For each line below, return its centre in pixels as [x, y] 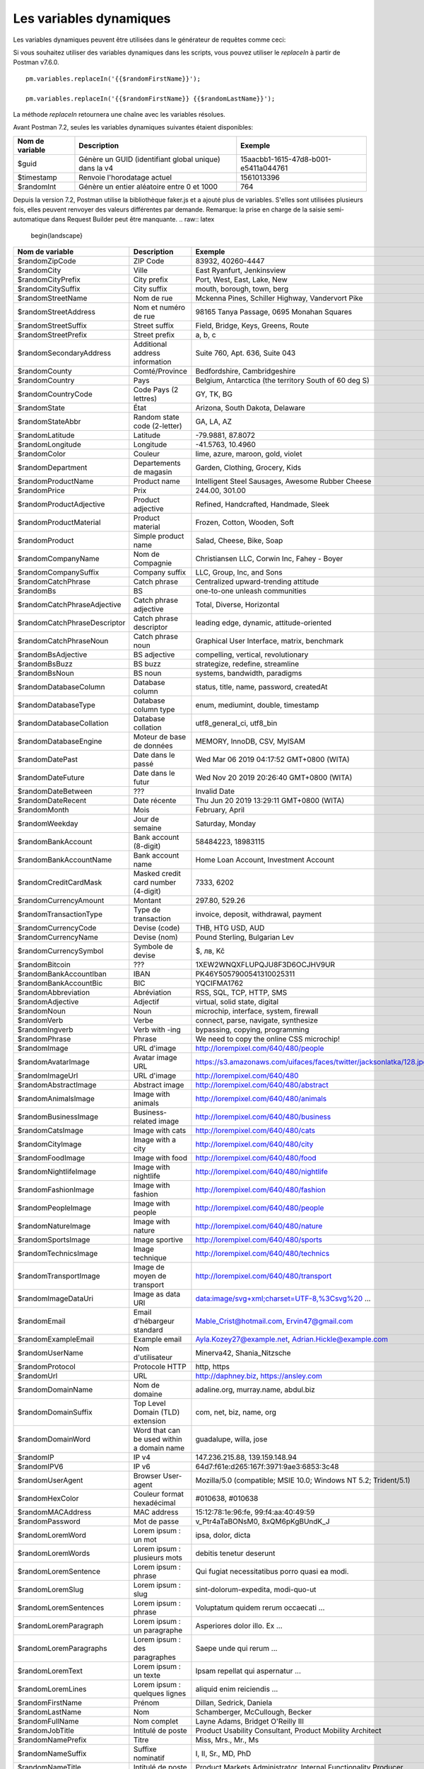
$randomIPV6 [40, 1467]
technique [150, 1258]
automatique [31, 219]
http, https [212, 1367]
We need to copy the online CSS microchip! [268, 1039]
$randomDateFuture [51, 778]
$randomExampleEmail [56, 1339]
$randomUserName [51, 1353]
